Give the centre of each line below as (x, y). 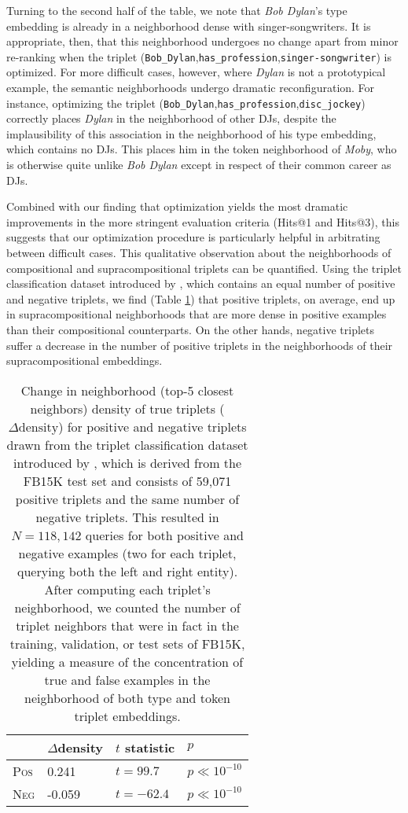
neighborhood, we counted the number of (127, 607)
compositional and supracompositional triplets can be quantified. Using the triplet (204, 268)
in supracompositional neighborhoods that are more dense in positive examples (197, 314)
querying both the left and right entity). (127, 571)
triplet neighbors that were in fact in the (127, 625)
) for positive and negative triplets (153, 426)
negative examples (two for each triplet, (127, 553)
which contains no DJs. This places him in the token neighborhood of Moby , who (202, 149)
